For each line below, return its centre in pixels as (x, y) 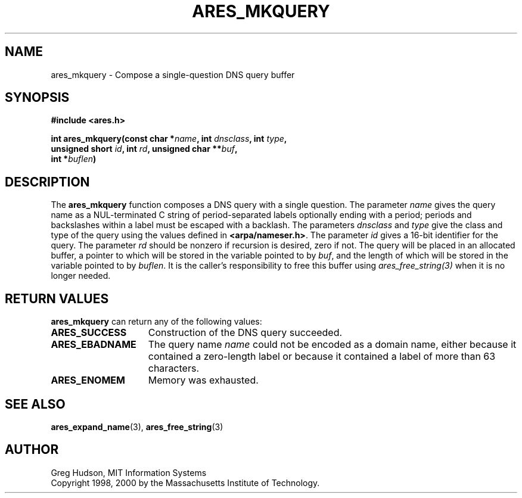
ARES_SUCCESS (89, 333)
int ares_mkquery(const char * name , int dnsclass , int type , (169, 139)
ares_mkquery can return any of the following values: (156, 322)
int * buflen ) (74, 159)
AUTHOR (32, 450)
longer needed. (81, 276)
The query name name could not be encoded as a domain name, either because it (332, 345)
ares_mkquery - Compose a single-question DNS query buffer (173, 74)
